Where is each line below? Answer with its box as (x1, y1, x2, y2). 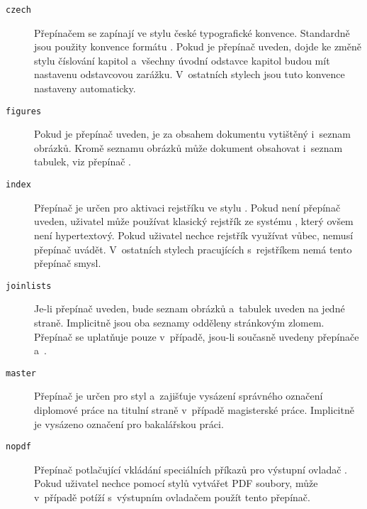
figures (6, 106, 42, 116)
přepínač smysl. (34, 256, 101, 270)
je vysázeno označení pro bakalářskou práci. (34, 416, 224, 431)
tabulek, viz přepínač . (34, 154, 131, 169)
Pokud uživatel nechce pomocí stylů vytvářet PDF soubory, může (34, 476, 318, 491)
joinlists (6, 280, 52, 291)
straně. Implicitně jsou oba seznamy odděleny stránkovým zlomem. (34, 314, 324, 329)
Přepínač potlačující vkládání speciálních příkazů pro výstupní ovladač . (34, 461, 347, 476)
